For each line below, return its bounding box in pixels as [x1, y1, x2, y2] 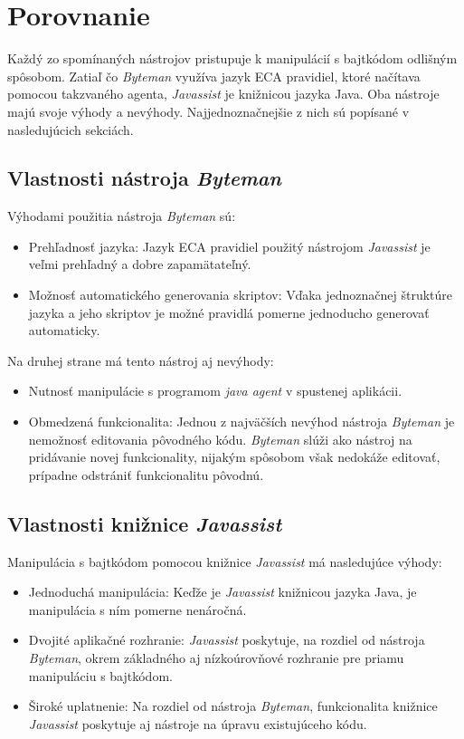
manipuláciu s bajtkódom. [28, 666, 173, 685]
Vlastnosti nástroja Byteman [7, 164, 281, 192]
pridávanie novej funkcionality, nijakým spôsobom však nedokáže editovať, [28, 447, 440, 466]
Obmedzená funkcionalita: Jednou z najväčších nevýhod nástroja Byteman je [28, 412, 455, 431]
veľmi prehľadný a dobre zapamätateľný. [28, 254, 251, 274]
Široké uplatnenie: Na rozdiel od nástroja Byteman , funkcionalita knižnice [28, 696, 438, 715]
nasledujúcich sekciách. [7, 120, 134, 139]
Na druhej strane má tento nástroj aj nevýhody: [7, 350, 274, 369]
